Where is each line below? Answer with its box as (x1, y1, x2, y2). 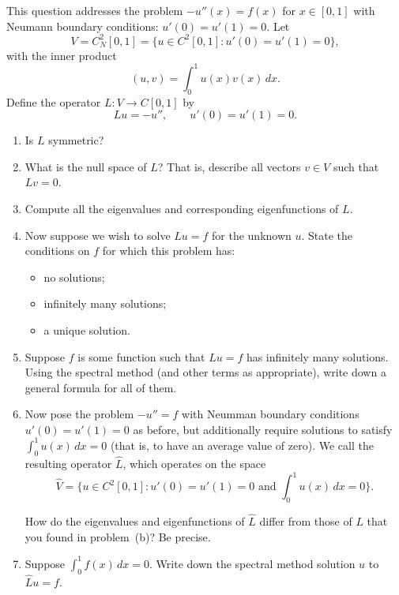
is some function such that (77, 348, 205, 365)
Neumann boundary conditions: (6, 17, 159, 34)
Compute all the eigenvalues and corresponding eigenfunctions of (24, 200, 339, 216)
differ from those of (259, 513, 352, 530)
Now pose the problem (24, 406, 134, 422)
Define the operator (6, 93, 101, 110)
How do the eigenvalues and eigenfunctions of (24, 513, 245, 530)
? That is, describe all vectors (157, 158, 301, 174)
